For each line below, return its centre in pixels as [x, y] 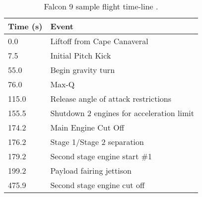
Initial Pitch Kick [81, 55]
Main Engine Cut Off [87, 127]
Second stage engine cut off [98, 185]
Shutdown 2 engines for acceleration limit [122, 113]
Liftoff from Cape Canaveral [99, 41]
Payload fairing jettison [91, 170]
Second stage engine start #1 [101, 156]
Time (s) [25, 26]
